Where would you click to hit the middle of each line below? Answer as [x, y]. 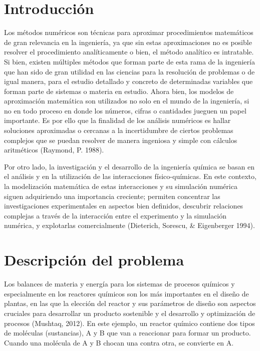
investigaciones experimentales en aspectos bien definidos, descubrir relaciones [124, 206]
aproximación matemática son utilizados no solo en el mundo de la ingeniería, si [127, 101]
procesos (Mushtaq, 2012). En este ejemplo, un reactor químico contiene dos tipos [129, 323]
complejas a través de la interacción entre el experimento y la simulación [115, 215]
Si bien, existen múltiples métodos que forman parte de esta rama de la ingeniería [129, 61]
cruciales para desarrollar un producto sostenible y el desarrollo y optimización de [130, 313]
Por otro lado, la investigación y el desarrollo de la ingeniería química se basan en [129, 166]
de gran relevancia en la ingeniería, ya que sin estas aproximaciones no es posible [128, 42]
